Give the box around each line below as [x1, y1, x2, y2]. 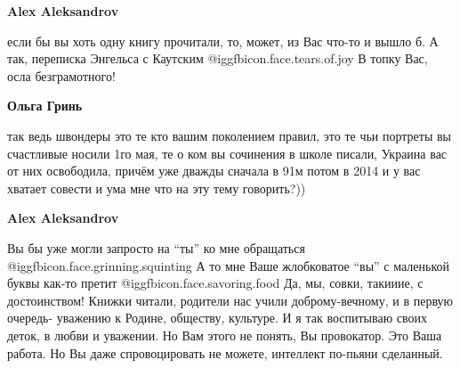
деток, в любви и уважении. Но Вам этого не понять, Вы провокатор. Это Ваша [7, 325, 442, 344]
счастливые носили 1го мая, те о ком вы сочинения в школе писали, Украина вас [7, 143, 448, 162]
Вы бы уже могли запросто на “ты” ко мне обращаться [7, 238, 305, 257]
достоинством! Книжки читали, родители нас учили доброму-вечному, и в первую [7, 290, 453, 309]
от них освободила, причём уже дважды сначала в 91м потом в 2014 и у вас [7, 161, 421, 180]
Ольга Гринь [7, 96, 83, 115]
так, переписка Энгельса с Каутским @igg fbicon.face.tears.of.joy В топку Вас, [7, 49, 428, 68]
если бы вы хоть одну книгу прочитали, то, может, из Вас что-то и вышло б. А [7, 31, 439, 50]
